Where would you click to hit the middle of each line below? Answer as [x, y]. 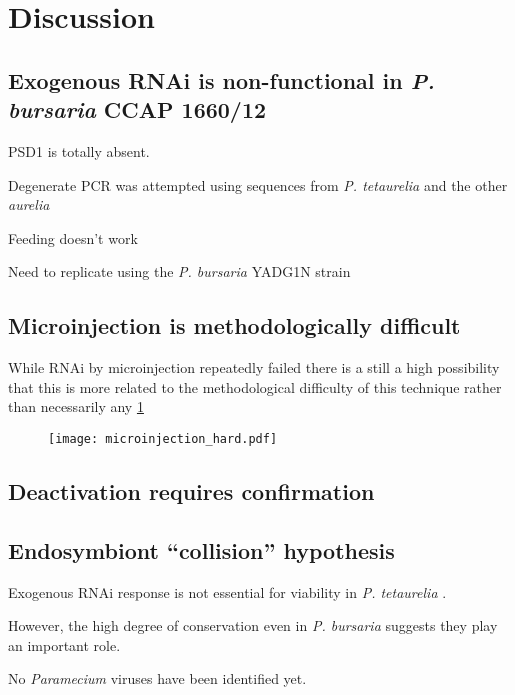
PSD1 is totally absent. [79, 150]
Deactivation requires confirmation [191, 490]
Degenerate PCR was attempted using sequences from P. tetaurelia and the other [258, 184]
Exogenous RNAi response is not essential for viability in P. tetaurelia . [227, 591]
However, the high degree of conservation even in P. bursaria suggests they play [253, 625]
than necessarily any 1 [76, 406]
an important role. [64, 644]
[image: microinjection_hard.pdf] [163, 438]
